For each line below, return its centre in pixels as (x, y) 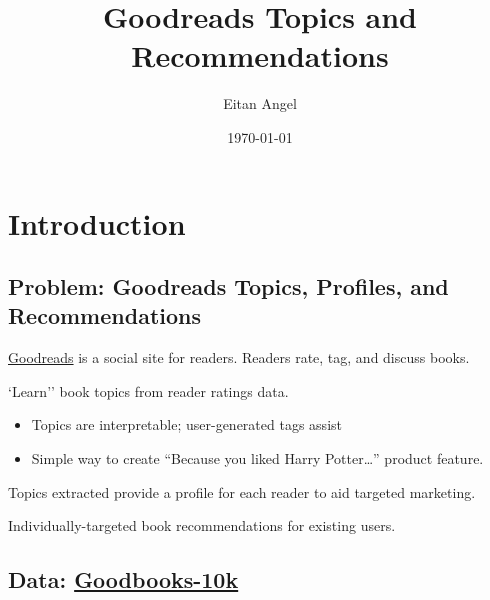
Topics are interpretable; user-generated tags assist (186, 424)
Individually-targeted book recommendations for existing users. (202, 525)
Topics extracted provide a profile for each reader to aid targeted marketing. (242, 491)
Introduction (97, 222)
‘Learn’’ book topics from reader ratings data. (148, 390)
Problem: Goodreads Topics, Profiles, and (228, 286)
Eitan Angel (260, 103)
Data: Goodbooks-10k (123, 579)
